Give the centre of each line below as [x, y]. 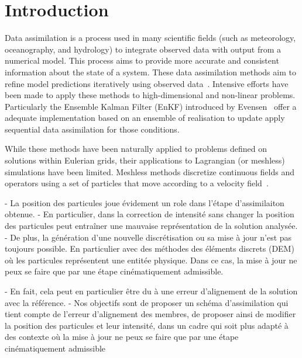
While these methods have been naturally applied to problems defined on [136, 149]
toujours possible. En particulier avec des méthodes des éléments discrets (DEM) [150, 248]
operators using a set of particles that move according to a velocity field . [137, 183]
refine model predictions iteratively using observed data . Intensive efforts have [147, 83]
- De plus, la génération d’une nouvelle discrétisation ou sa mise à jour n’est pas [148, 237]
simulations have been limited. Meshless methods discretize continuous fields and [150, 171]
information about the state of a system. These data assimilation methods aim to [150, 72]
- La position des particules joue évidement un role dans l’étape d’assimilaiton [145, 202]
